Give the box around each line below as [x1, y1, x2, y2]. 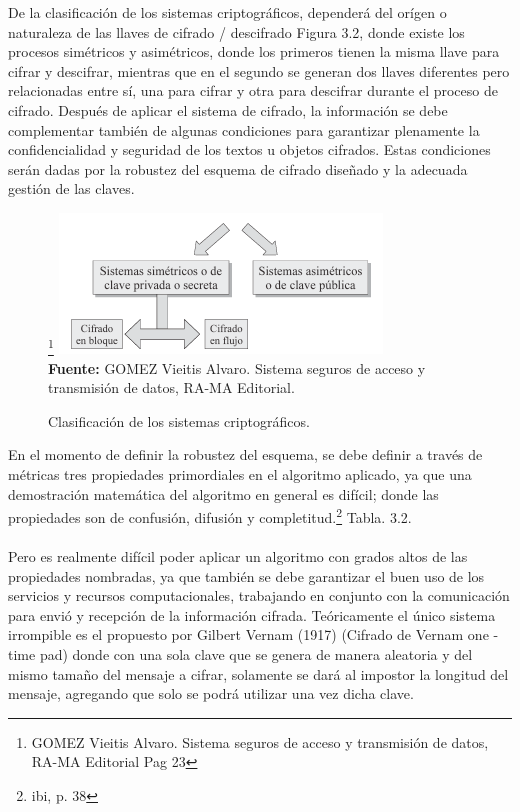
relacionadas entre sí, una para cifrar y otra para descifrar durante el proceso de [8, 80, 498, 101]
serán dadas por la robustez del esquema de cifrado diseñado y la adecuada [8, 158, 468, 179]
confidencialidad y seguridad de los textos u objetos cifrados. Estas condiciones [8, 139, 491, 160]
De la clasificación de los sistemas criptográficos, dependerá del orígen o [8, 2, 447, 22]
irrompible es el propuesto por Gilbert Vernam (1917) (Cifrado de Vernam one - [8, 624, 499, 645]
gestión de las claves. [8, 178, 135, 199]
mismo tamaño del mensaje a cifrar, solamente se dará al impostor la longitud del [8, 663, 509, 684]
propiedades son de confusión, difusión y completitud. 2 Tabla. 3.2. [8, 504, 412, 527]
